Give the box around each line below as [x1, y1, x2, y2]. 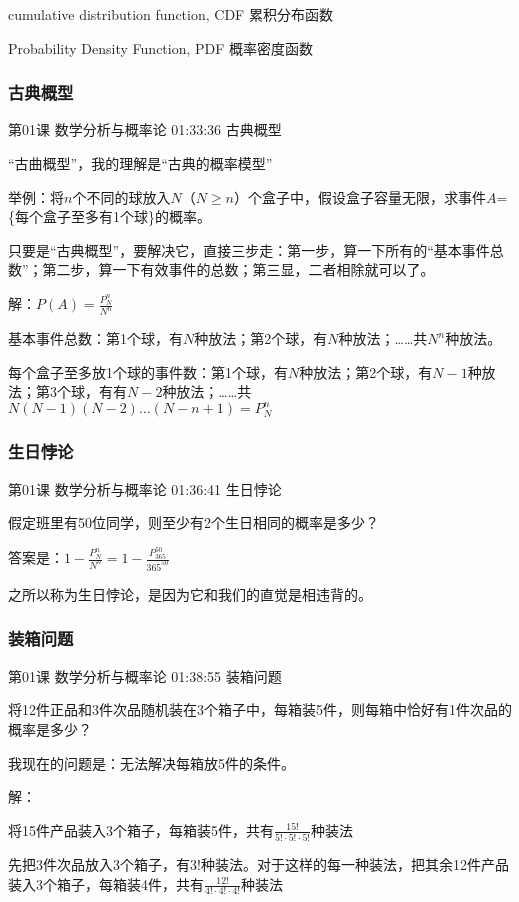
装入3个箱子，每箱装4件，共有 [8, 873, 204, 894]
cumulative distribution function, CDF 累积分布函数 [8, 4, 333, 24]
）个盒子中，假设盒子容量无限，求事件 [233, 186, 486, 207]
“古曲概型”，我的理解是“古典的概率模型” [8, 153, 273, 173]
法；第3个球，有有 [8, 381, 127, 402]
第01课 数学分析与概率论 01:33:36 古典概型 [8, 119, 282, 140]
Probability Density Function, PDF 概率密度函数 [8, 37, 314, 58]
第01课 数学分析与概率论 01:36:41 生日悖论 [8, 478, 282, 499]
